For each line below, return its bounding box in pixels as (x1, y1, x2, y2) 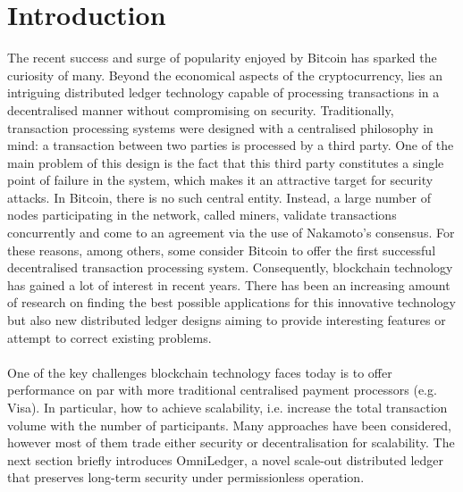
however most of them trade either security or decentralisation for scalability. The (7, 433, 455, 452)
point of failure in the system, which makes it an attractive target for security (7, 171, 434, 189)
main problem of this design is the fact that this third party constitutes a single (7, 153, 444, 171)
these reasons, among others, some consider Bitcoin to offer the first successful (7, 240, 436, 259)
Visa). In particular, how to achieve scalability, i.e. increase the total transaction (7, 398, 448, 416)
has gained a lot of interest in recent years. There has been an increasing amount (7, 275, 450, 294)
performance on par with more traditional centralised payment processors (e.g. (7, 380, 437, 399)
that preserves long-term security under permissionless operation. (7, 468, 365, 487)
